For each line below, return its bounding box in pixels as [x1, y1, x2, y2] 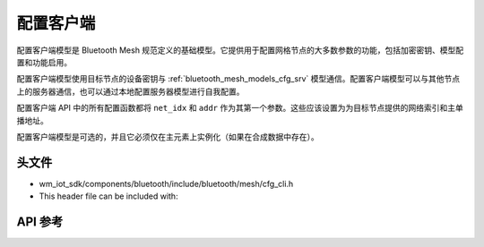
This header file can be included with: [39, 191, 178, 201]
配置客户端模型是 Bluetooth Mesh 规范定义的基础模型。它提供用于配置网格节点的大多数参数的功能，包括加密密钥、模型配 [16, 45, 464, 55]
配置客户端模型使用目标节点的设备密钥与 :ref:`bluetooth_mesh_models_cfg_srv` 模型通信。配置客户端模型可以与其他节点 [16, 73, 461, 84]
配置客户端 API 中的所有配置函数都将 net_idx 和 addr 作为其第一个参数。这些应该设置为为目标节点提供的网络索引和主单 [16, 103, 463, 114]
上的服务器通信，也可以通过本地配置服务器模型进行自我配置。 [16, 86, 245, 97]
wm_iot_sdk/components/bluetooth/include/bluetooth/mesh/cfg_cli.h [39, 178, 294, 189]
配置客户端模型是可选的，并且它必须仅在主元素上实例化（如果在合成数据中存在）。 [16, 131, 319, 142]
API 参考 [16, 215, 64, 229]
